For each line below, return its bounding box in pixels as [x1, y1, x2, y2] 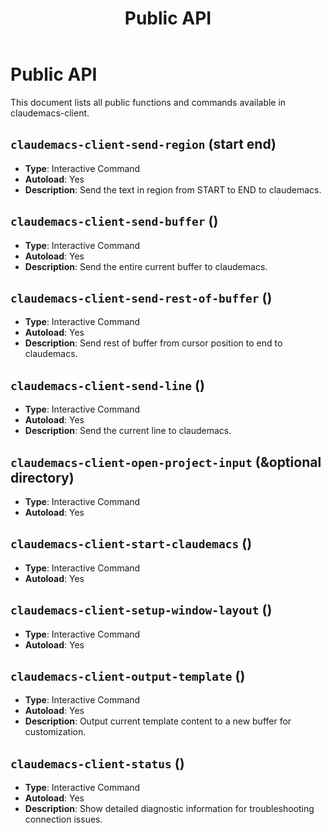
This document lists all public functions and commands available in [10, 96, 287, 108]
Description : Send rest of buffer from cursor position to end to [24, 337, 283, 349]
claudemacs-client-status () [10, 755, 185, 772]
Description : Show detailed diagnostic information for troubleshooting [24, 803, 315, 815]
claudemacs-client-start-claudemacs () [10, 535, 253, 552]
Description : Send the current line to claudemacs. [24, 425, 232, 437]
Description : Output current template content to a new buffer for [24, 715, 292, 727]
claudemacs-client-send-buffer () [10, 213, 219, 230]
